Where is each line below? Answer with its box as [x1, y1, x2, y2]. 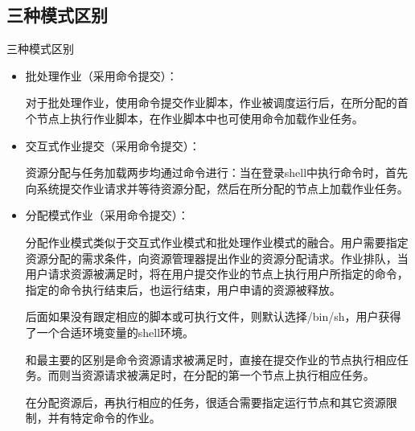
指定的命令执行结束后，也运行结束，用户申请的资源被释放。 [25, 281, 341, 298]
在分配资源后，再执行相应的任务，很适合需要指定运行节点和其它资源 [25, 393, 386, 410]
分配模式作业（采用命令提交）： [25, 207, 189, 224]
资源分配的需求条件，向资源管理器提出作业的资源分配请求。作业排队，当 [25, 249, 409, 266]
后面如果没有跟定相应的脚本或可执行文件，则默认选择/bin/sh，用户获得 [25, 308, 401, 325]
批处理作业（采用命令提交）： [25, 67, 178, 84]
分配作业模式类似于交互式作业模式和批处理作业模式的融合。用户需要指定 [25, 233, 409, 250]
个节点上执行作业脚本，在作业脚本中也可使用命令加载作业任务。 [25, 109, 364, 126]
